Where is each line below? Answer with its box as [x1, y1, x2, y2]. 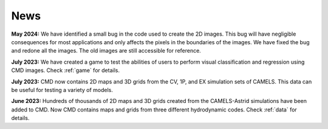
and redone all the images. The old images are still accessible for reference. [11, 47, 202, 55]
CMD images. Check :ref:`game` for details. [11, 67, 120, 74]
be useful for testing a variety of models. [11, 86, 114, 93]
